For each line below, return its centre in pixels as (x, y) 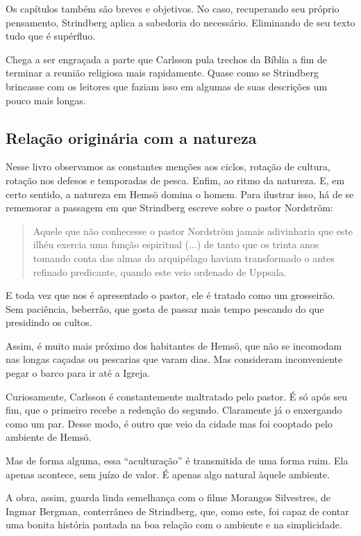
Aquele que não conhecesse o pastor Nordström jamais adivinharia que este (193, 230)
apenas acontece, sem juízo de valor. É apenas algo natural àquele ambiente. (168, 474)
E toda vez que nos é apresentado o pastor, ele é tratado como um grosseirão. (170, 295)
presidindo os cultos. (49, 322)
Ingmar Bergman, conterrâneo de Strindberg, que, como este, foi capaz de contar (177, 511)
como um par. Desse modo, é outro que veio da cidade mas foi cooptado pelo (169, 423)
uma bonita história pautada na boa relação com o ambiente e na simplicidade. (174, 525)
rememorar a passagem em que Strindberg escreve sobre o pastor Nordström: (169, 208)
